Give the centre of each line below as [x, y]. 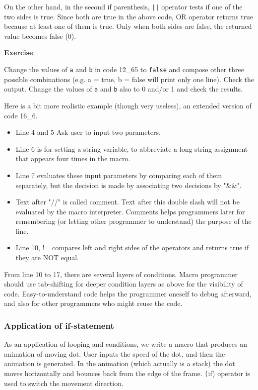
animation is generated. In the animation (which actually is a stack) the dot [120, 363]
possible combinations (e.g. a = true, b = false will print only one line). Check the [129, 79]
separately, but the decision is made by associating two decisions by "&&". [129, 185]
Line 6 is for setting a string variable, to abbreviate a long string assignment [132, 148]
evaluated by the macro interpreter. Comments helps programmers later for [130, 211]
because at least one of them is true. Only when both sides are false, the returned [128, 26]
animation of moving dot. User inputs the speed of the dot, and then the [115, 353]
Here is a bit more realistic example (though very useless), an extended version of [128, 105]
